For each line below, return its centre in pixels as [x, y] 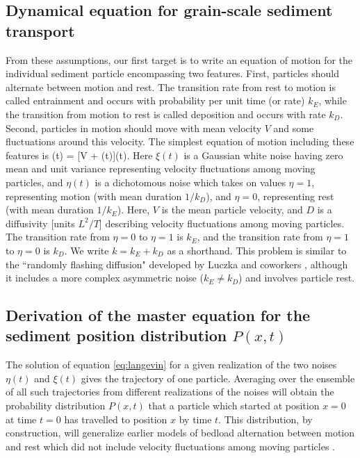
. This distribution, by [265, 419]
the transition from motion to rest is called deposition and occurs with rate [166, 114]
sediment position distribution [116, 335]
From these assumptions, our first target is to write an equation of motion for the [179, 59]
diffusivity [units [40, 223]
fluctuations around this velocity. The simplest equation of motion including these [180, 141]
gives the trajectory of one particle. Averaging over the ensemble [218, 378]
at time [21, 419]
